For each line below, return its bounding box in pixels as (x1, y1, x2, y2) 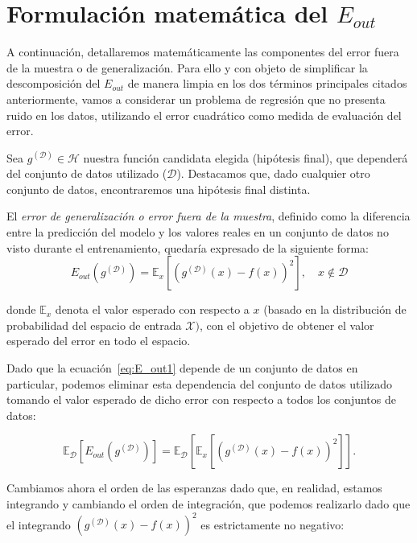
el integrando (6, 516, 71, 533)
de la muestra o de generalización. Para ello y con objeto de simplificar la (6, 59, 368, 76)
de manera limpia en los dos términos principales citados (127, 75, 407, 92)
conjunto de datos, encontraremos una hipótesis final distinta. (6, 180, 311, 197)
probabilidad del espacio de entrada (6, 316, 182, 333)
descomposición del (6, 75, 101, 92)
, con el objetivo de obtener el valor (199, 316, 374, 333)
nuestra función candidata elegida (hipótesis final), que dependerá (83, 149, 408, 166)
